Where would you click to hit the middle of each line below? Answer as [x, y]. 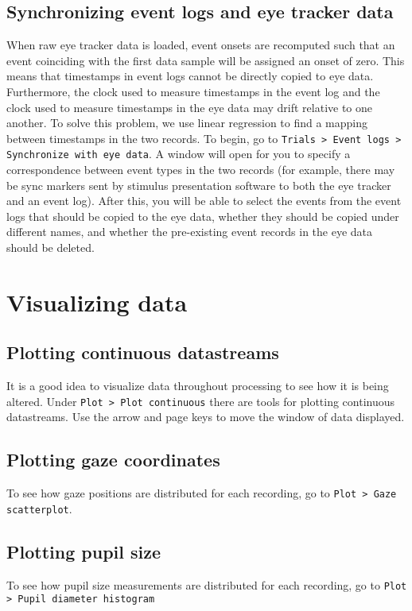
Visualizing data [97, 302]
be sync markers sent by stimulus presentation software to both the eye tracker [199, 185]
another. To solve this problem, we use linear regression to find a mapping [187, 123]
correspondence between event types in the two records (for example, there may [201, 170]
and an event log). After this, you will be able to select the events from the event [204, 201]
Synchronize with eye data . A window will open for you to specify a [179, 154]
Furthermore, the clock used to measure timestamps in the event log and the [193, 91]
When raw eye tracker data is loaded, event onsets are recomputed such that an [201, 45]
